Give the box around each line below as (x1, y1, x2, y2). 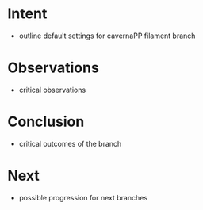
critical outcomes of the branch (18, 139, 122, 148)
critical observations (18, 85, 86, 94)
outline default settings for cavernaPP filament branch (18, 31, 196, 40)
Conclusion (7, 113, 85, 131)
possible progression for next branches (18, 193, 148, 202)
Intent (7, 5, 48, 23)
